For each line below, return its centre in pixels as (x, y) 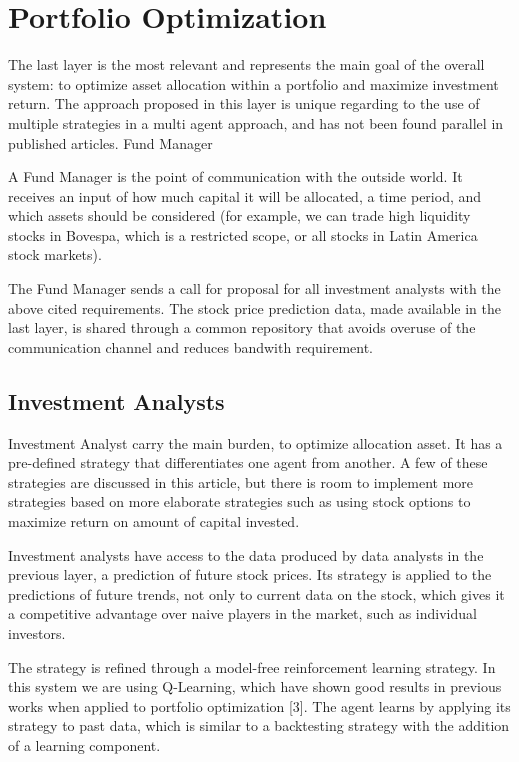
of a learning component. (84, 744)
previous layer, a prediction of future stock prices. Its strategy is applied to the (250, 574)
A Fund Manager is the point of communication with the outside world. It (235, 176)
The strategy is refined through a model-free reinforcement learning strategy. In (252, 666)
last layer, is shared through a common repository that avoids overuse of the (242, 327)
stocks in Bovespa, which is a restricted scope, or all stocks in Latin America (243, 234)
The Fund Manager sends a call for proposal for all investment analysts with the (254, 288)
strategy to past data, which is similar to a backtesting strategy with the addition (259, 725)
